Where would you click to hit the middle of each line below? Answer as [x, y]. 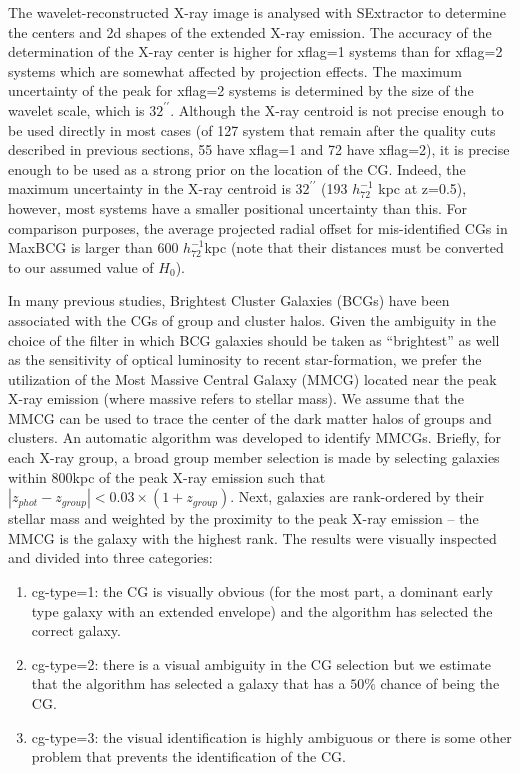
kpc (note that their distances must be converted [354, 247]
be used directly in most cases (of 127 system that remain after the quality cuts [252, 129]
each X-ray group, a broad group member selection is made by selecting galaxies [254, 457]
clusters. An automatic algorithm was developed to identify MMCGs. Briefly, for [255, 437]
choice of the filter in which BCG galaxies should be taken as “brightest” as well [254, 339]
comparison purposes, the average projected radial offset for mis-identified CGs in [258, 227]
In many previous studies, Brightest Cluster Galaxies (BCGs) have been [229, 300]
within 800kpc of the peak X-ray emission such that [167, 476]
